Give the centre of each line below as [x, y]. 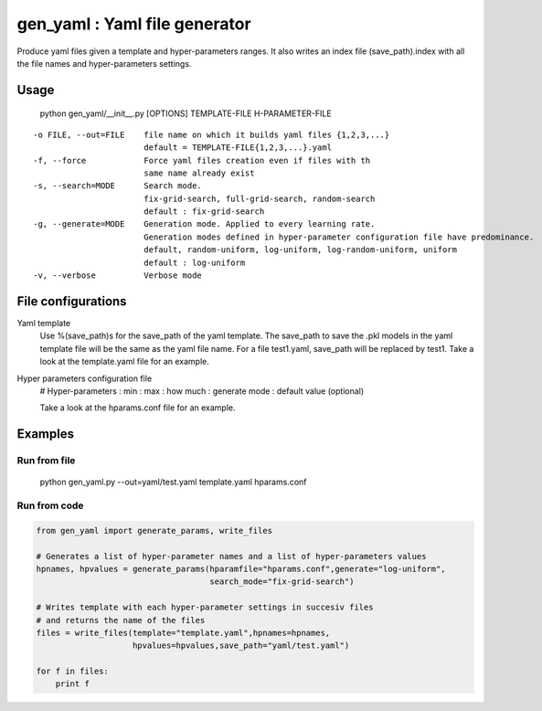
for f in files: [73, 671]
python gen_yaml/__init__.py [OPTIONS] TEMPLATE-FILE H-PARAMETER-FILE [186, 113]
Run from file [46, 461]
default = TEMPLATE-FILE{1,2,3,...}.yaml [238, 148]
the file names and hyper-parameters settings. [104, 63]
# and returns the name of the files [121, 620]
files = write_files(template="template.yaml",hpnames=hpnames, [183, 632]
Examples [46, 434]
